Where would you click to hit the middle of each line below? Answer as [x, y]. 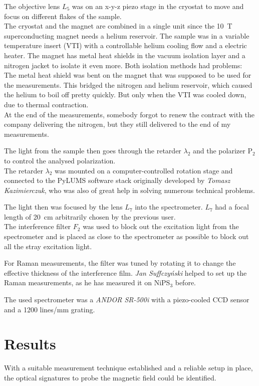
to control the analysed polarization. [60, 160]
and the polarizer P [223, 151]
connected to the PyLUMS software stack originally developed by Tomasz [117, 180]
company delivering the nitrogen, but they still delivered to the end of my [117, 124]
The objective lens [32, 6]
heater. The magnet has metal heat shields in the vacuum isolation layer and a [125, 55]
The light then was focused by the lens [63, 207]
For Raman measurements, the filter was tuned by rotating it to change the [120, 263]
